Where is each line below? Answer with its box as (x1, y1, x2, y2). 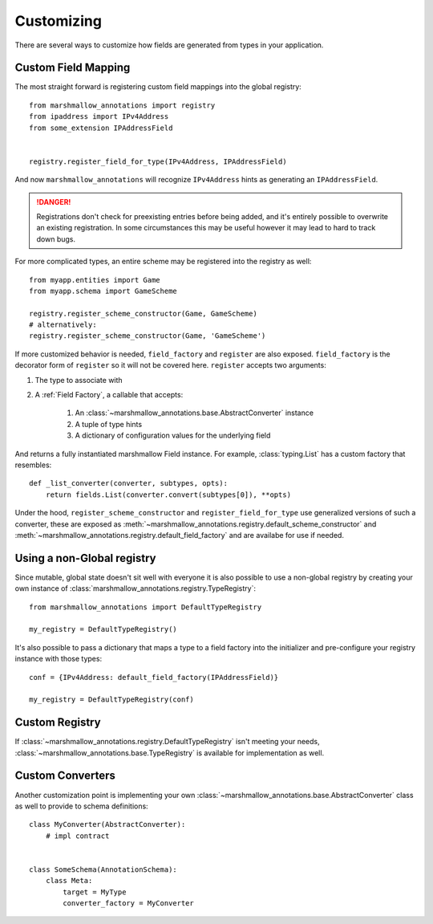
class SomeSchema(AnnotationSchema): (29, 865, 178, 874)
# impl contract (45, 831, 110, 841)
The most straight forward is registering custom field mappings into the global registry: (14, 82, 302, 92)
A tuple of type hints (75, 419, 143, 429)
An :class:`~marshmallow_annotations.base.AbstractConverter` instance (75, 408, 314, 417)
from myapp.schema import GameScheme (29, 286, 178, 295)
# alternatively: (29, 320, 97, 329)
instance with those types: (14, 654, 103, 664)
